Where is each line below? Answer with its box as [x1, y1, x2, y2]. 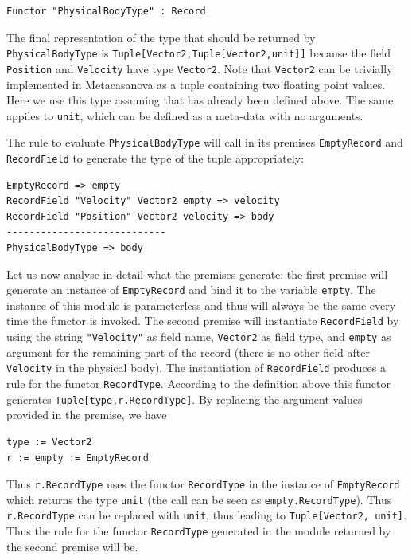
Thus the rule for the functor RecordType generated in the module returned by [6, 523, 391, 539]
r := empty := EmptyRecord [6, 452, 149, 464]
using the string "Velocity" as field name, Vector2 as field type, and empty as [6, 328, 391, 345]
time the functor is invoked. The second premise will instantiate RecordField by [6, 312, 399, 329]
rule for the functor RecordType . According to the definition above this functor [6, 375, 391, 392]
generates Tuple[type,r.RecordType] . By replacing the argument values [6, 390, 363, 407]
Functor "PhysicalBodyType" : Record [6, 6, 206, 17]
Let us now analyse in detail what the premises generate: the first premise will [6, 265, 388, 282]
